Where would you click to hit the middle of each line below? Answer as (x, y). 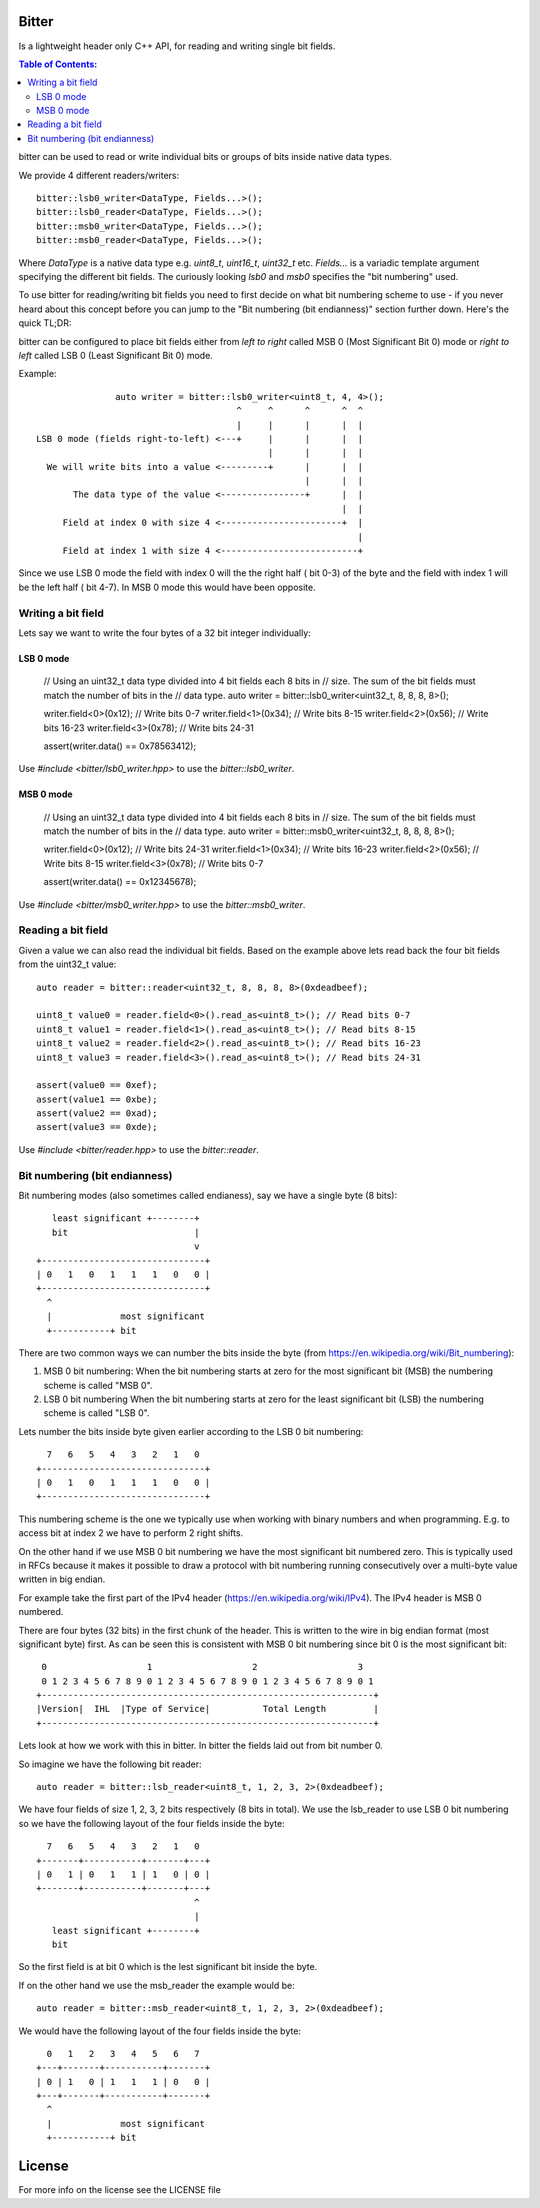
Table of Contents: (58, 64)
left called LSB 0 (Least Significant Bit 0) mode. (116, 355)
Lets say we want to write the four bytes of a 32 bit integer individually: (165, 632)
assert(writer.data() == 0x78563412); (120, 746)
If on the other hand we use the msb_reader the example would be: (156, 1985)
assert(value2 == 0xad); (97, 1113)
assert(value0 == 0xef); (97, 1085)
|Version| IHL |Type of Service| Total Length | (207, 1709)
